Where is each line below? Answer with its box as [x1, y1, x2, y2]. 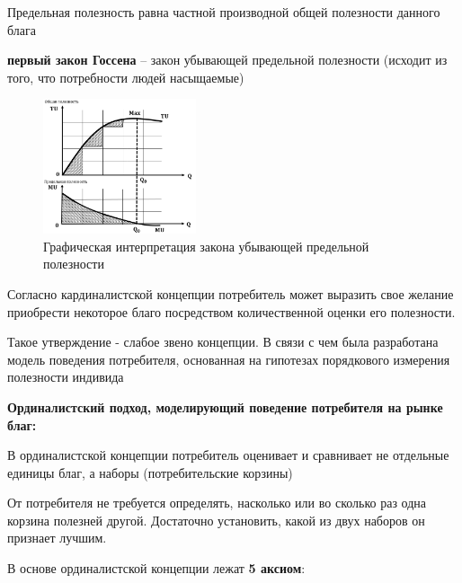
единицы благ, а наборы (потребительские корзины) [7, 463, 293, 481]
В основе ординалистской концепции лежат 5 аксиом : [7, 559, 306, 578]
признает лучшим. [7, 528, 107, 547]
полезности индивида [7, 367, 124, 386]
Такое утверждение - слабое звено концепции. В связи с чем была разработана [7, 332, 439, 351]
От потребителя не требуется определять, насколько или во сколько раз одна [7, 493, 427, 512]
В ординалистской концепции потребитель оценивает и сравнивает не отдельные [7, 446, 449, 464]
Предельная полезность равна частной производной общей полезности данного [7, 3, 440, 21]
